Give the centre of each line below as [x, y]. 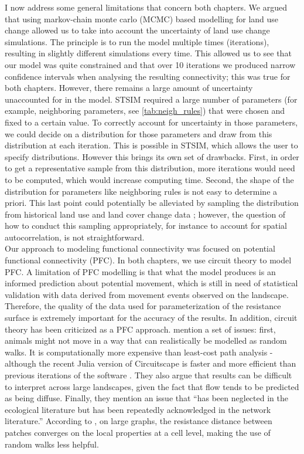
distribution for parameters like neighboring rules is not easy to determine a [141, 191]
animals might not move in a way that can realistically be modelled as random [146, 340]
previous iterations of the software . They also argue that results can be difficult [148, 375]
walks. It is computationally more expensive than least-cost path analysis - [139, 352]
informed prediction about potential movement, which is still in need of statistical [151, 283]
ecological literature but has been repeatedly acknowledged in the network [138, 409]
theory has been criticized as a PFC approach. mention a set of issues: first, [140, 329]
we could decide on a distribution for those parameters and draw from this [139, 133]
